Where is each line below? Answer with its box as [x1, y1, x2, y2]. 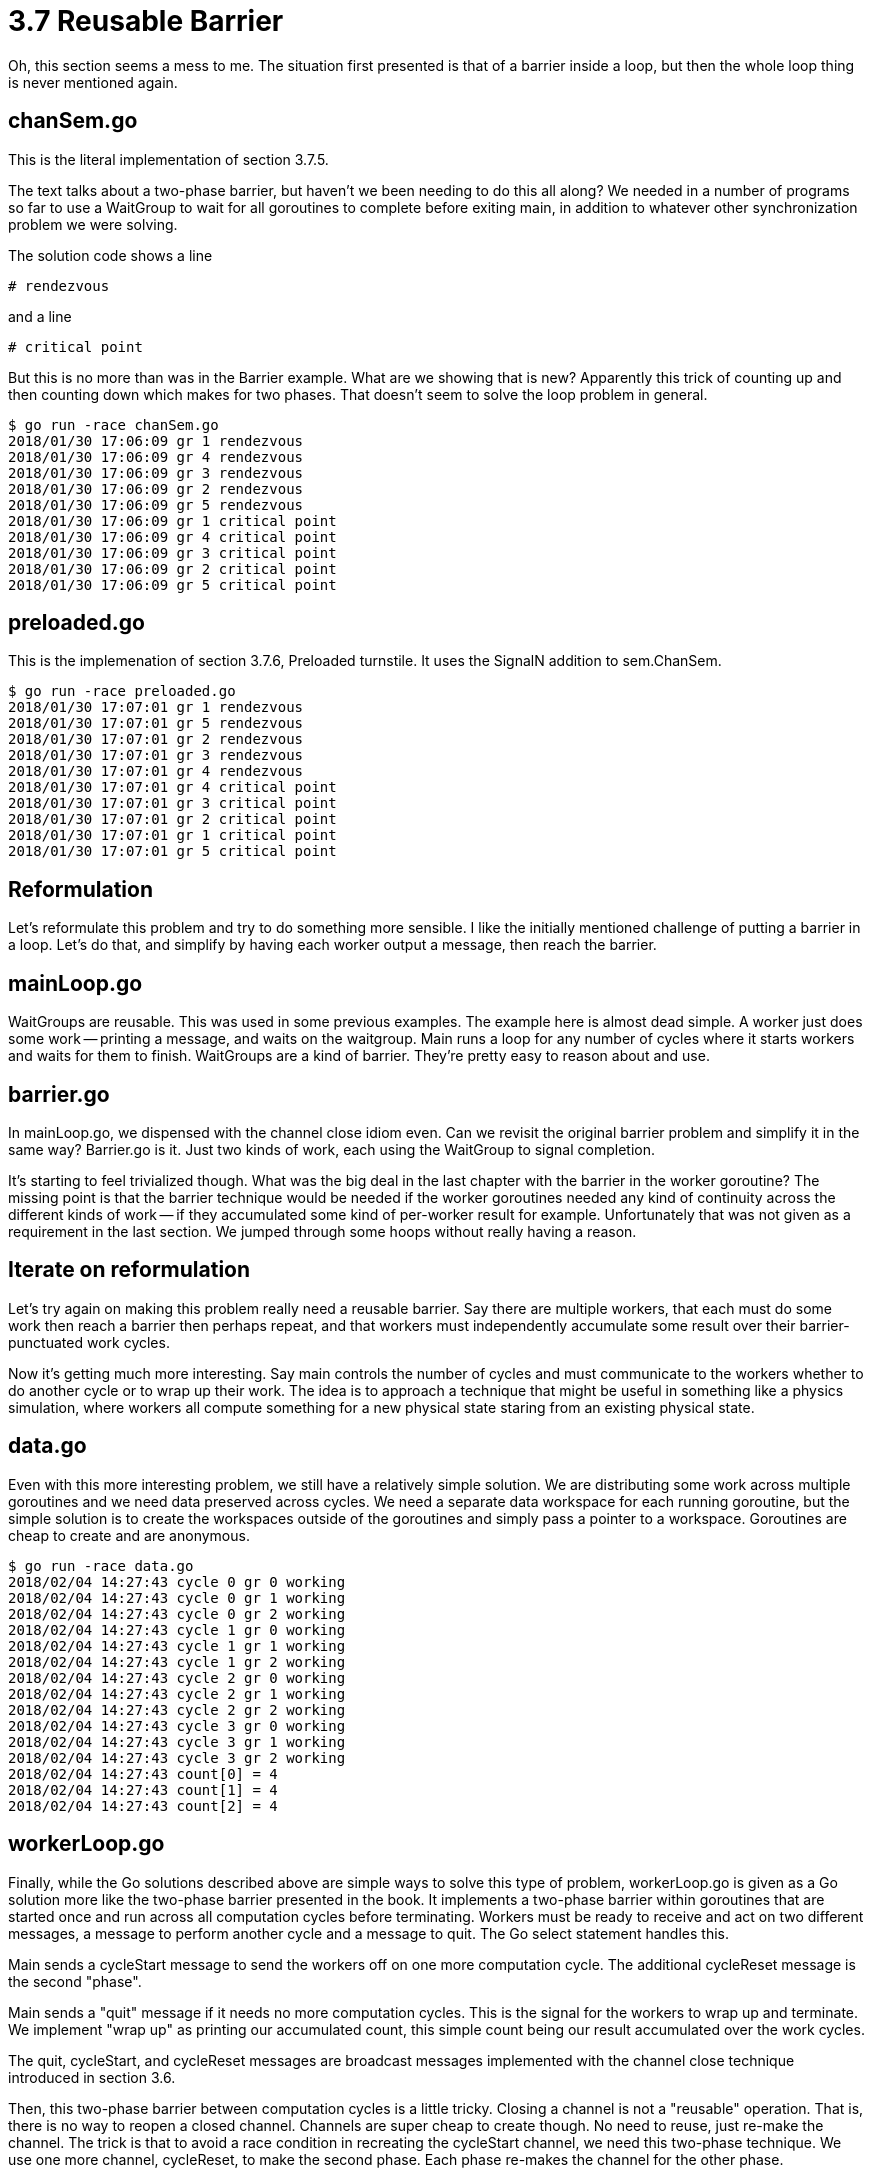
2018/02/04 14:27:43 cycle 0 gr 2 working [8, 1605, 346, 1622]
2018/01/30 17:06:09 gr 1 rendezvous [8, 432, 304, 449]
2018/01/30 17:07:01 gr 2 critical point [8, 811, 337, 828]
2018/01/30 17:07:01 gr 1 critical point [8, 827, 337, 844]
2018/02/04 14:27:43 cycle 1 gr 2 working [8, 1653, 346, 1670]
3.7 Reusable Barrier [8, 4, 284, 38]
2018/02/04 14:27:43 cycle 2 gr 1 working [8, 1685, 346, 1702]
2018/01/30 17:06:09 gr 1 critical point [8, 512, 337, 529]
